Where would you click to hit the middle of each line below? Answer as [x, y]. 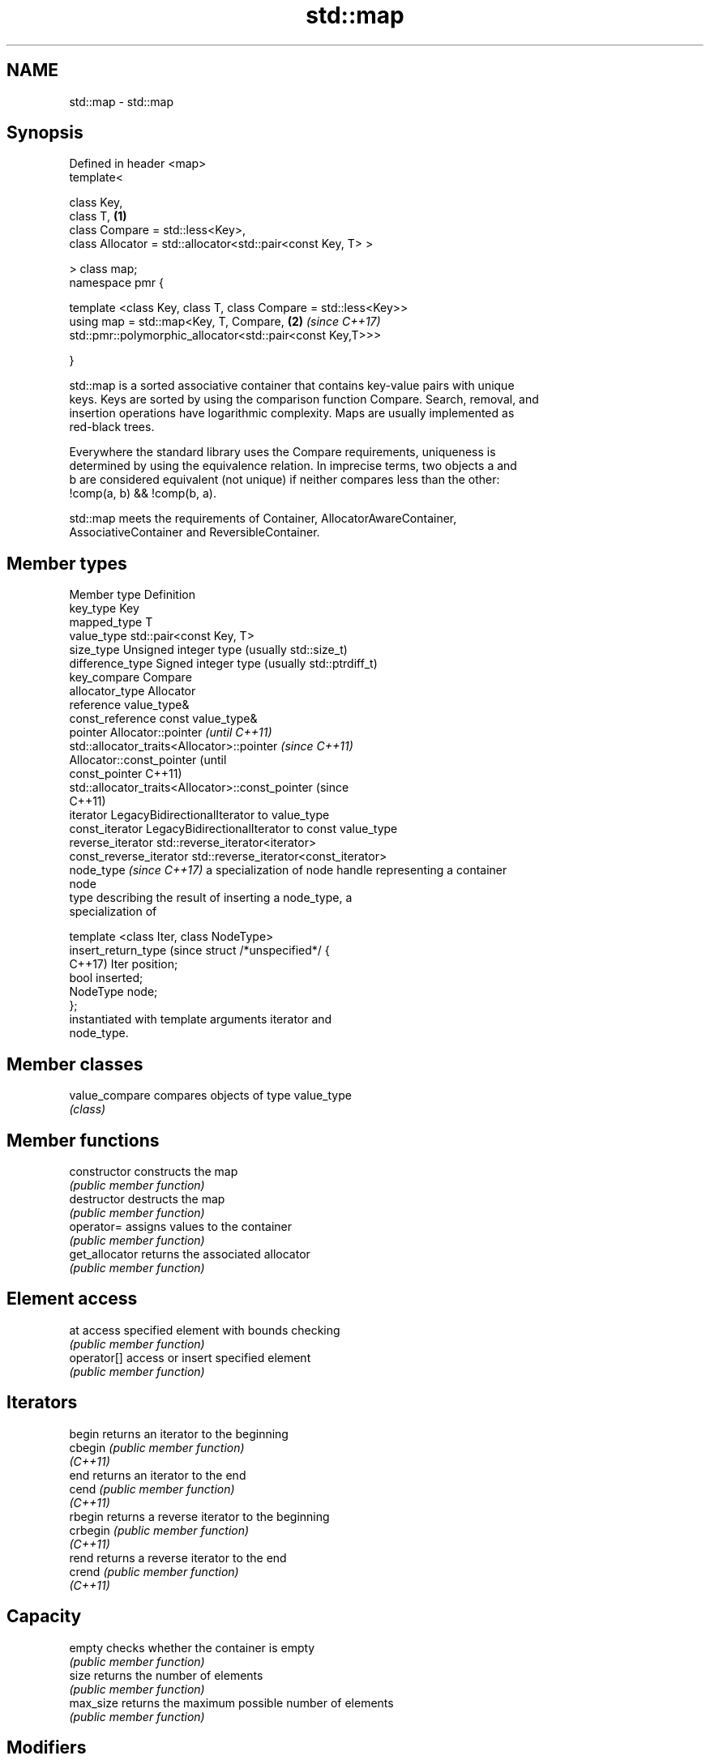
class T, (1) [98, 216]
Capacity [44, 1617]
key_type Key [104, 609]
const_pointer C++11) [126, 774]
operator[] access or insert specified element [190, 1357]
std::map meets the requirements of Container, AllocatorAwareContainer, [263, 519]
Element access [72, 1299]
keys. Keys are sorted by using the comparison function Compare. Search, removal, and [304, 399]
